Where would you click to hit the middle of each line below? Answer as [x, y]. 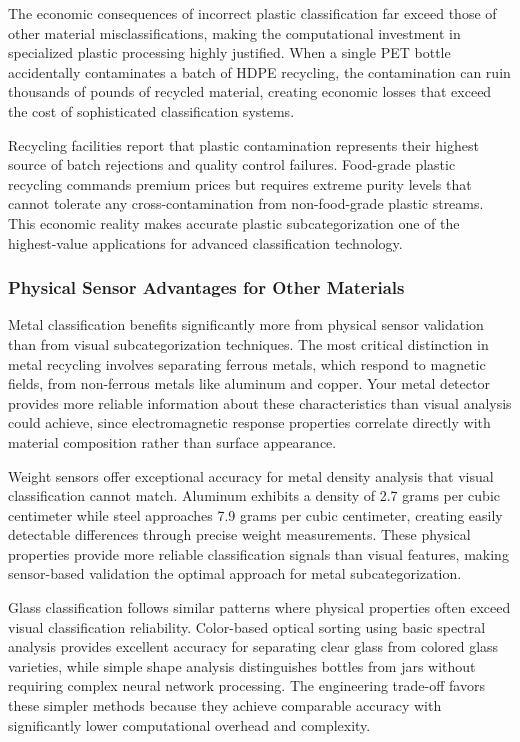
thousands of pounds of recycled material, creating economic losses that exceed [250, 91]
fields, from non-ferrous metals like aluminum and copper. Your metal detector [249, 383]
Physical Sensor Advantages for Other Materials [206, 287]
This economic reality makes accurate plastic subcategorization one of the [234, 222]
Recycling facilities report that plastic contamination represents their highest [243, 144]
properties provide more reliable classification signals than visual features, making [258, 553]
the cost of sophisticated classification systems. [151, 110]
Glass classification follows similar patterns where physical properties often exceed [259, 607]
